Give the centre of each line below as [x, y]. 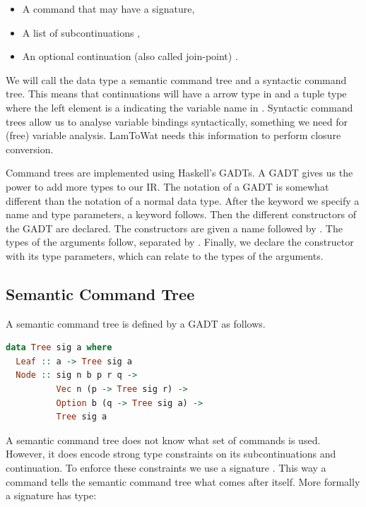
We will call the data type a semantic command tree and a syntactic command [176, 79]
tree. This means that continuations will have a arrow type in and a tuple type [176, 94]
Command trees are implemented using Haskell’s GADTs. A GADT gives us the [179, 173]
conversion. [30, 149]
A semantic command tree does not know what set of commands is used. [163, 440]
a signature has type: [51, 495]
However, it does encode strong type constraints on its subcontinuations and [171, 454]
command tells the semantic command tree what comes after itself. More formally [183, 481]
